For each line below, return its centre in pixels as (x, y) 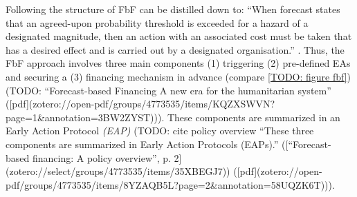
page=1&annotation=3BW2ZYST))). (85, 117)
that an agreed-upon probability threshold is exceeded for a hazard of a (157, 22)
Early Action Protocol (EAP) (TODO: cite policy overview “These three (160, 131)
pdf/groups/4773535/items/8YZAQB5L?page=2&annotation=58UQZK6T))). (170, 184)
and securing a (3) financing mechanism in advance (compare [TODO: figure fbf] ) (178, 76)
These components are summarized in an (254, 117)
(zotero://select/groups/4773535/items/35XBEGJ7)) (118, 171)
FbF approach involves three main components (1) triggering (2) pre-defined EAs (178, 63)
